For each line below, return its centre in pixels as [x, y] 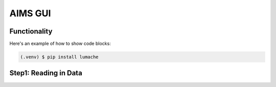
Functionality [31, 31]
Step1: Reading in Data [46, 73]
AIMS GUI [30, 13]
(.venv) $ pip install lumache [60, 57]
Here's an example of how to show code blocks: [60, 44]
